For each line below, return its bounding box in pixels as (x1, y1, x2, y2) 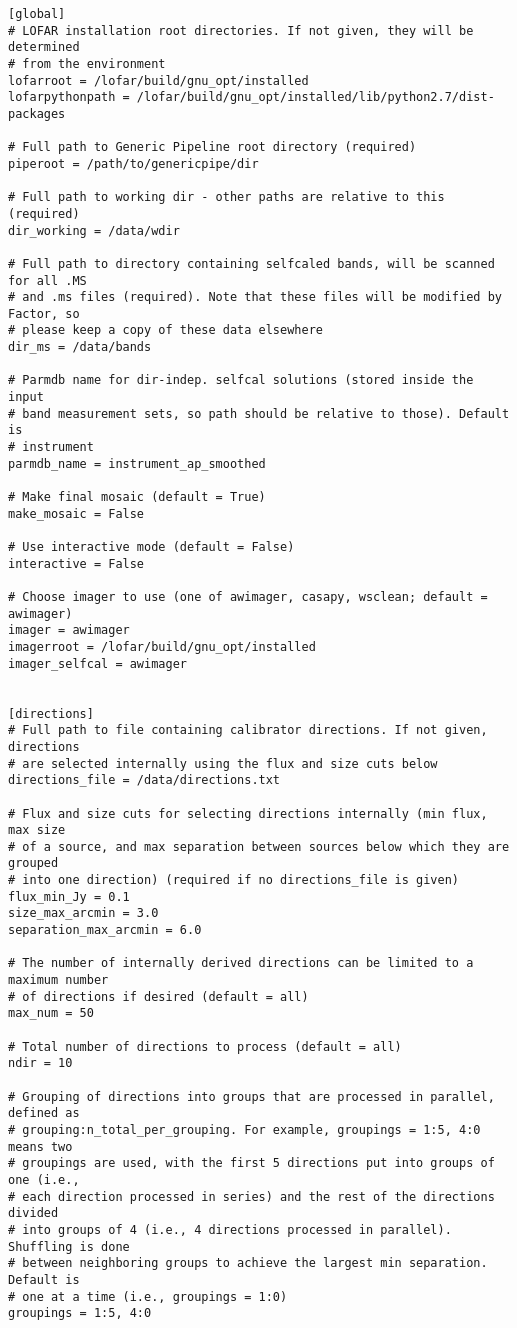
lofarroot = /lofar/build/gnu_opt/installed (8, 73, 309, 88)
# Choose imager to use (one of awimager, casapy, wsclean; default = (8, 589, 488, 604)
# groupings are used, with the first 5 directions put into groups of (8, 1156, 495, 1171)
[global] (8, 7, 66, 21)
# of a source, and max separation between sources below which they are (8, 839, 510, 854)
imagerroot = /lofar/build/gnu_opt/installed (8, 639, 316, 654)
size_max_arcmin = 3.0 (8, 906, 159, 921)
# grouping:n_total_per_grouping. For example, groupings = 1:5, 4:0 (8, 1122, 481, 1137)
